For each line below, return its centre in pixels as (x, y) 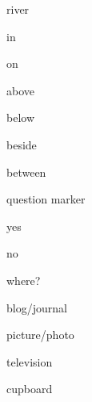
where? (24, 280)
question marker (46, 199)
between (26, 172)
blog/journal (37, 307)
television (30, 361)
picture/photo (40, 335)
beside (22, 144)
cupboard (30, 389)
